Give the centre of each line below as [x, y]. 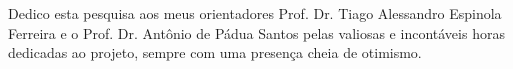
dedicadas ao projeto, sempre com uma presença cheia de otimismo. [215, 52]
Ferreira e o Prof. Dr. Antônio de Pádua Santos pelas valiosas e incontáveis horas [256, 32]
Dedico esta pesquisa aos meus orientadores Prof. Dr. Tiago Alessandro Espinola [255, 13]
